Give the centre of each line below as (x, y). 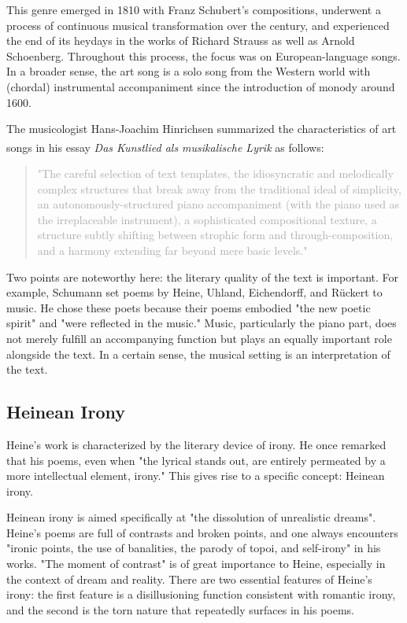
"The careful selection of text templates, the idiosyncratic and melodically (215, 173)
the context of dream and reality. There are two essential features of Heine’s (189, 579)
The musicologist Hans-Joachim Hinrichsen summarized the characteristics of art (202, 129)
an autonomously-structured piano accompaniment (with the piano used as (218, 204)
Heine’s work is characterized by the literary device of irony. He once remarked (196, 444)
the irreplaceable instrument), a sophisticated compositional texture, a (207, 219)
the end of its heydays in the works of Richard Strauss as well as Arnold (181, 41)
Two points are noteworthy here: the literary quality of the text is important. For (203, 276)
